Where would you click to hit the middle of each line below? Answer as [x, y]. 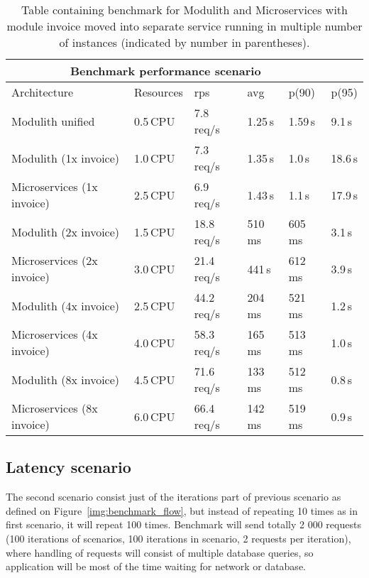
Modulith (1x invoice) [66, 158]
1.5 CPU [154, 231]
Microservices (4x [55, 334]
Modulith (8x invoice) [66, 379]
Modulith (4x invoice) [66, 305]
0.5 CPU [154, 121]
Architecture [43, 92]
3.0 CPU [154, 268]
